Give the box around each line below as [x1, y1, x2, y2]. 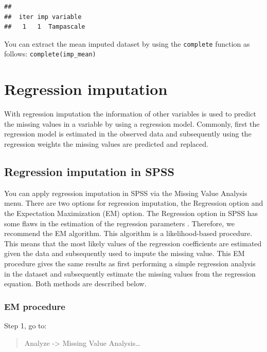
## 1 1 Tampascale [4, 23, 85, 31]
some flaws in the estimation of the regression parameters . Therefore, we [4, 218, 235, 228]
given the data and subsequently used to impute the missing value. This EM [4, 248, 245, 259]
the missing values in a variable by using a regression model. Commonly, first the [4, 118, 260, 129]
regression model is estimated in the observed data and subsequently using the [4, 128, 252, 139]
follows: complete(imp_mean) [4, 48, 96, 59]
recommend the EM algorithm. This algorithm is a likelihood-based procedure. [4, 228, 253, 239]
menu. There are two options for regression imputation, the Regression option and [4, 198, 263, 208]
